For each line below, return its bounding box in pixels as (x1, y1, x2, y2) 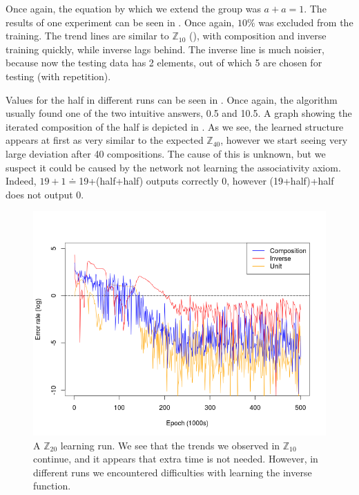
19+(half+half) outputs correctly (79, 174, 219, 188)
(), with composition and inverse (189, 28, 327, 43)
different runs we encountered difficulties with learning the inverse (33, 465, 312, 479)
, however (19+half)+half (226, 174, 334, 188)
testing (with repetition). (6, 68, 111, 83)
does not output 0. (6, 187, 84, 201)
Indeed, (6, 174, 37, 188)
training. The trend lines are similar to (6, 28, 169, 43)
